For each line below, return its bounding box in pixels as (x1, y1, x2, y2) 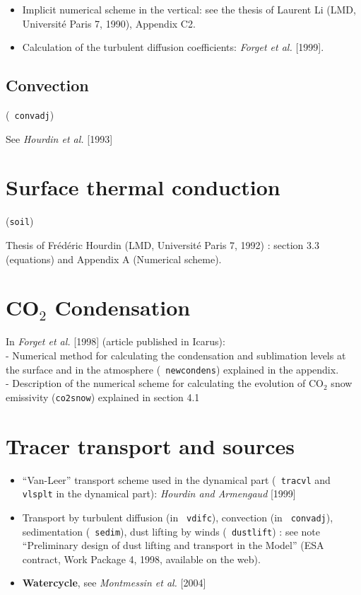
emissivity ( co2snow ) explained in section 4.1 (6, 389, 200, 404)
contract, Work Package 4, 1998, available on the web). (22, 551, 261, 566)
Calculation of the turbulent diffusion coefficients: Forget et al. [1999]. (22, 40, 324, 54)
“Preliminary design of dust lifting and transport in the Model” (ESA (22, 538, 324, 553)
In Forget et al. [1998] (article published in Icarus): (6, 334, 225, 349)
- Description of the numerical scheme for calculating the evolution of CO (6, 376, 324, 391)
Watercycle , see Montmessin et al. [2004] (22, 575, 206, 590)
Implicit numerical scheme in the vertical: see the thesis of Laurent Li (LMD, (22, 2, 356, 16)
